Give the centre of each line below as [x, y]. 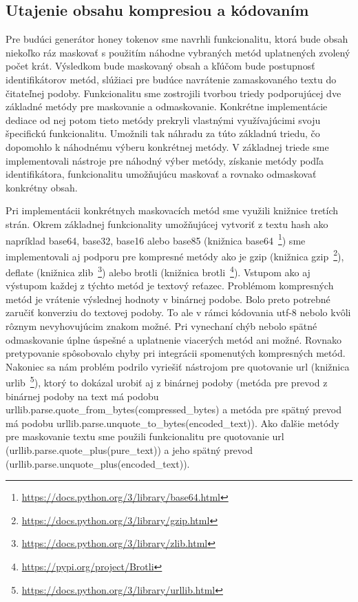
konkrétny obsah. [42, 187]
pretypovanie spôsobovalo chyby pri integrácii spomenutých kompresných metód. [176, 353]
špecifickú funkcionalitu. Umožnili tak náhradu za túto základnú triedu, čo [163, 133]
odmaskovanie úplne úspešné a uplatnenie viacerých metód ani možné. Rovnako [174, 339]
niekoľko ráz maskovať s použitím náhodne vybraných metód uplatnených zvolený [178, 52]
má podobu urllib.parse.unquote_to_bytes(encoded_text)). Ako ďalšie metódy [172, 423]
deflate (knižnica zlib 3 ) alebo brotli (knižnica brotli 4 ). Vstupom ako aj [158, 271]
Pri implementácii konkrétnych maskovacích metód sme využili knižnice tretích [172, 210]
